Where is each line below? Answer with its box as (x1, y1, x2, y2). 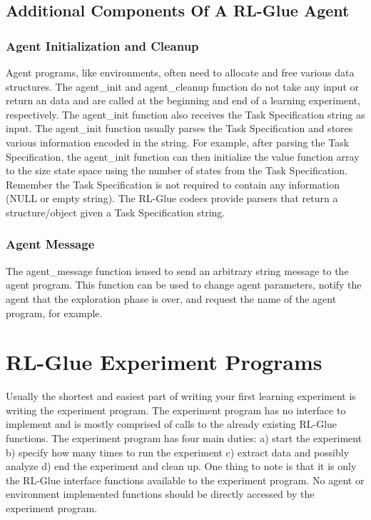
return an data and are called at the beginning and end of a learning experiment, (6, 93, 360, 108)
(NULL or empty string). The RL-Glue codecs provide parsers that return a (6, 191, 338, 206)
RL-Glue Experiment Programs (6, 347, 322, 376)
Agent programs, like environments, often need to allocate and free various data (6, 65, 355, 79)
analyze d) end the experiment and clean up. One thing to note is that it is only (6, 459, 357, 474)
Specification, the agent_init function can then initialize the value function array (6, 149, 360, 164)
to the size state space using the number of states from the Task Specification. (6, 163, 347, 178)
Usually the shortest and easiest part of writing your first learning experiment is (6, 389, 356, 404)
